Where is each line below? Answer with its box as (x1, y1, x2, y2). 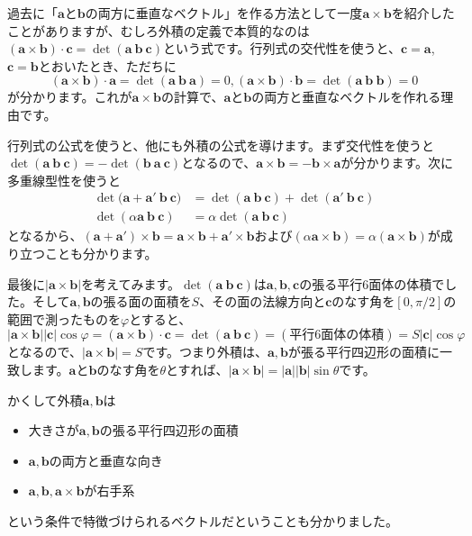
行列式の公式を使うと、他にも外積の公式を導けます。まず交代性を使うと (7, 135, 435, 154)
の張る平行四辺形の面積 (99, 421, 239, 440)
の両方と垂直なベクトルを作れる (251, 87, 441, 106)
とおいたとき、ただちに (38, 56, 177, 75)
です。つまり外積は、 (142, 342, 268, 361)
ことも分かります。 (44, 244, 158, 262)
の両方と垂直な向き (49, 450, 163, 469)
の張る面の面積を (90, 292, 192, 311)
